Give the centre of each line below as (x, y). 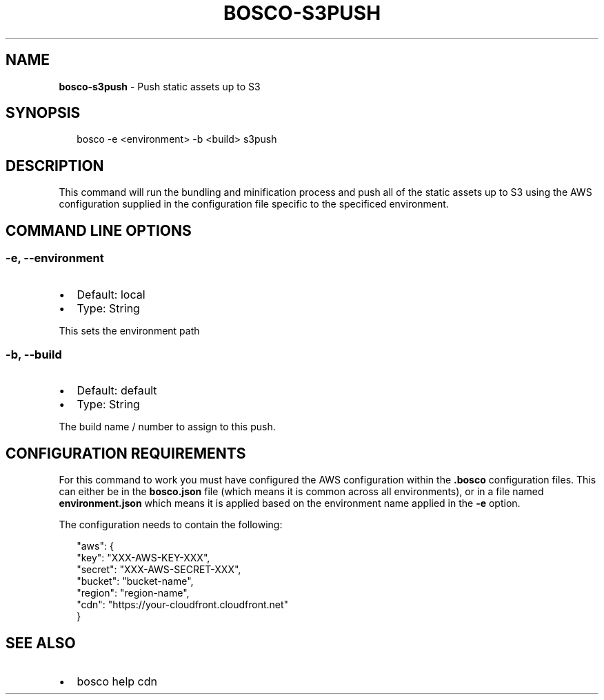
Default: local (111, 294)
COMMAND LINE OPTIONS (99, 230)
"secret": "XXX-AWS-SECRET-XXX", (159, 570)
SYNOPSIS (43, 113)
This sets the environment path (129, 330)
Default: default (117, 391)
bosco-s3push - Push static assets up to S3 (160, 86)
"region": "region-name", (133, 593)
